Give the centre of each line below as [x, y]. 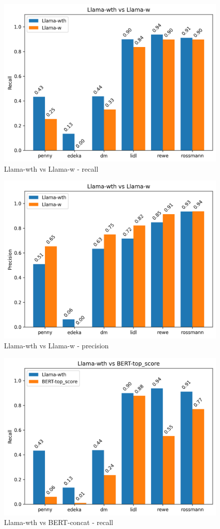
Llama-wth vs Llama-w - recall [51, 168]
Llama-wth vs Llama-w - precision [56, 345]
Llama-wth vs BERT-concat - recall [59, 522]
